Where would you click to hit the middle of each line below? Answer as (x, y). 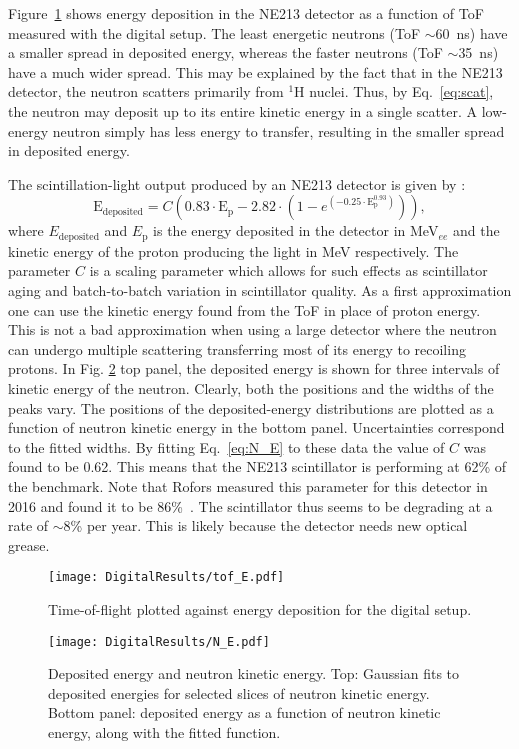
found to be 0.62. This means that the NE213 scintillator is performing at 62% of (257, 466)
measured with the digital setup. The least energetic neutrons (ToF (214, 32)
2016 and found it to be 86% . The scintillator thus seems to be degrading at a (250, 505)
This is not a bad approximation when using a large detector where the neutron (252, 329)
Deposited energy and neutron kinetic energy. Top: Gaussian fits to (254, 673)
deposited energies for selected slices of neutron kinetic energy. (239, 692)
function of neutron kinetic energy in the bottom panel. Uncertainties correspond (256, 427)
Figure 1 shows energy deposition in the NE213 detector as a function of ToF (246, 13)
